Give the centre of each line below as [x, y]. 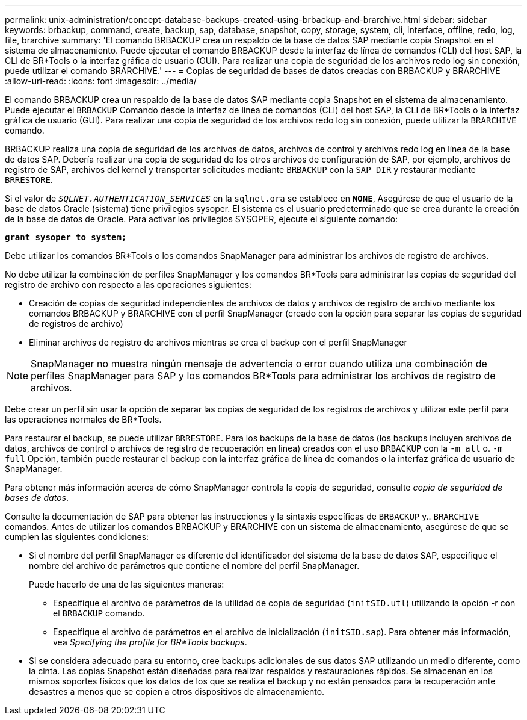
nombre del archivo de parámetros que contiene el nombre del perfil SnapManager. [194, 566]
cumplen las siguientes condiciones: [77, 537]
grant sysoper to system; [66, 237]
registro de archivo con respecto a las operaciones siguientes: [128, 284]
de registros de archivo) [76, 324]
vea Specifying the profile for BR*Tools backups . [150, 642]
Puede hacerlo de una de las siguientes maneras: [127, 584]
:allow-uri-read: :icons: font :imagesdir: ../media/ [101, 81]
